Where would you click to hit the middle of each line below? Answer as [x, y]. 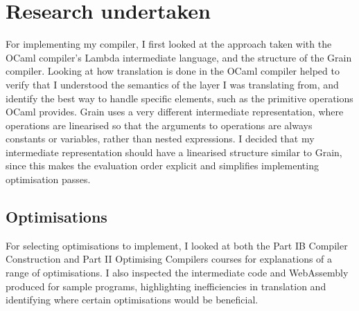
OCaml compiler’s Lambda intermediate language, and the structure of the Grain [179, 57]
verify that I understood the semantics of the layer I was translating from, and [172, 84]
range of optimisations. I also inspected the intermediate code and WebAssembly [177, 273]
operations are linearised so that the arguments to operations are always [159, 125]
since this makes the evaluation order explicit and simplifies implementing [162, 166]
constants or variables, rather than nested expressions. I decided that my [160, 139]
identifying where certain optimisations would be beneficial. [132, 300]
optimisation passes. [48, 179]
